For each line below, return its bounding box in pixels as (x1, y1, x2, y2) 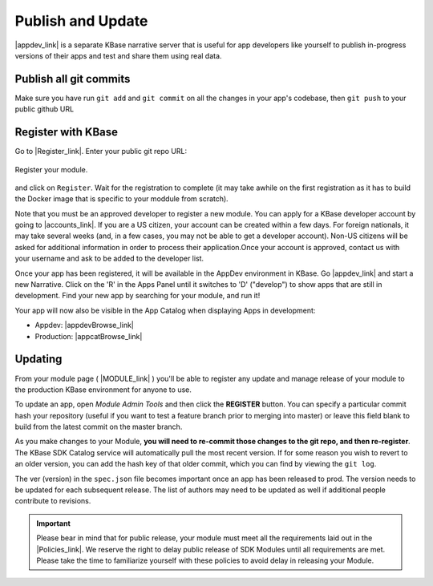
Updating (14, 353, 63, 366)
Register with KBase (14, 125, 119, 139)
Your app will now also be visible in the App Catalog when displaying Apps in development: (14, 305, 316, 315)
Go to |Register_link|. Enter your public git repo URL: (14, 147, 188, 156)
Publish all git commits (14, 72, 131, 86)
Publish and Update (14, 12, 148, 30)
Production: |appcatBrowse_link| (34, 331, 143, 341)
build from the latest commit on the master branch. (14, 422, 183, 432)
